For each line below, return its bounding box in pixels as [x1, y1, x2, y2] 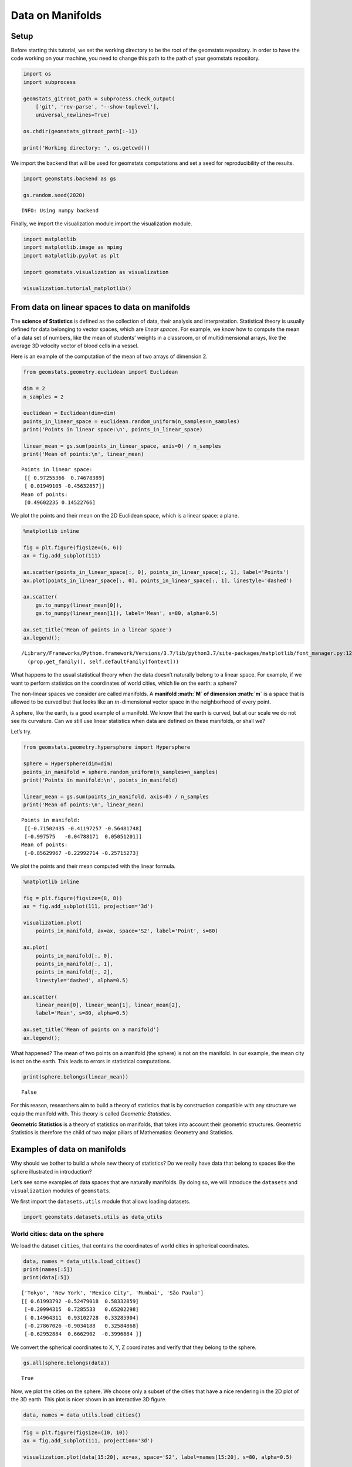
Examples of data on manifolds [11, 1144, 126, 1154]
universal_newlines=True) [35, 111, 110, 119]
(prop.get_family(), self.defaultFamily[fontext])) [27, 658, 179, 665]
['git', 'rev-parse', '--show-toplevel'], [35, 103, 160, 110]
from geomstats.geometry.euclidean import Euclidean [23, 369, 178, 376]
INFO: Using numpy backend [21, 207, 99, 214]
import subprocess [23, 79, 76, 85]
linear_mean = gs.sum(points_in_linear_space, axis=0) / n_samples [23, 442, 222, 449]
